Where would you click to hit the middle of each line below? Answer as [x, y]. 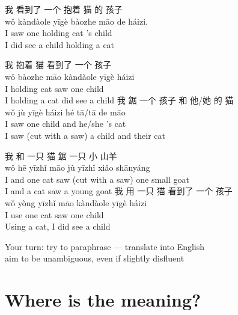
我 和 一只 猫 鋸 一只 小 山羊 [61, 155]
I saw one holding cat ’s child [59, 33]
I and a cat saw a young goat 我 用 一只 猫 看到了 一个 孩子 [119, 191]
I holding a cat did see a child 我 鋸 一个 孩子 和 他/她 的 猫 [119, 100]
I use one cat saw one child [54, 214]
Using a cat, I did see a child [58, 226]
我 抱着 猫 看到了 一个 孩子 [58, 65]
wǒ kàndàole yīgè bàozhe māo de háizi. [76, 21]
